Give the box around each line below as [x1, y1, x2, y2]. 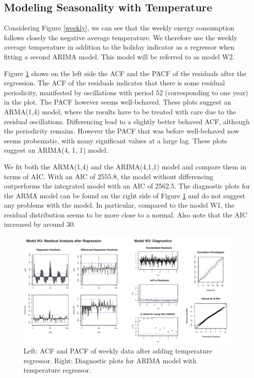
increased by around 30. [4, 219, 76, 229]
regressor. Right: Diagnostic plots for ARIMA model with [24, 355, 197, 365]
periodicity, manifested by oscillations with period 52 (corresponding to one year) [4, 87, 248, 97]
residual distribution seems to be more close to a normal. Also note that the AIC [4, 209, 248, 219]
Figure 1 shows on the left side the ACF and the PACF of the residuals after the [4, 68, 247, 78]
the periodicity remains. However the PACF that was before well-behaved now [4, 126, 239, 136]
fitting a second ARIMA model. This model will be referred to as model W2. [4, 51, 235, 61]
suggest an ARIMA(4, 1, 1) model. [4, 145, 108, 155]
